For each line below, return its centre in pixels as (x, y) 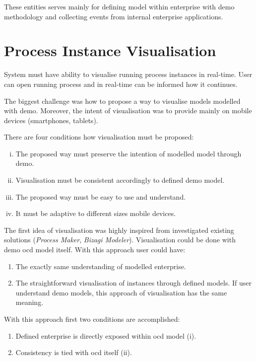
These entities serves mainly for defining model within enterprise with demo (119, 6)
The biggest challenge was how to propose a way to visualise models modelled (122, 101)
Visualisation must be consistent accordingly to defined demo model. (120, 180)
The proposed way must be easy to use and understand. (101, 196)
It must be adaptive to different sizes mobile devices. (96, 213)
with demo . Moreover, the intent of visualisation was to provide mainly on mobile (128, 110)
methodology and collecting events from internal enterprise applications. (114, 16)
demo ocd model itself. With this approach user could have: (95, 250)
